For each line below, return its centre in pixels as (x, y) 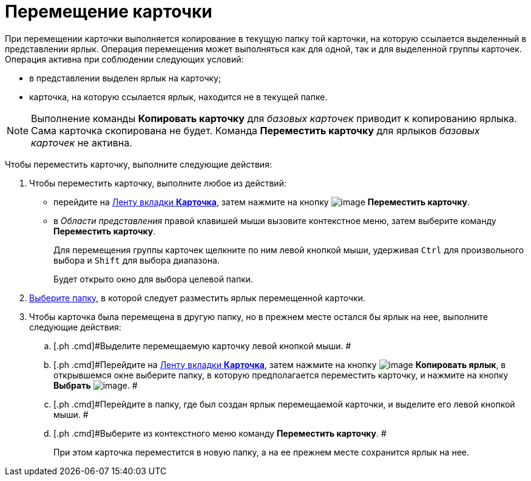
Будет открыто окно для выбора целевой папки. (154, 279)
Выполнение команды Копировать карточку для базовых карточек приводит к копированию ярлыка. (274, 118)
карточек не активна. (82, 142)
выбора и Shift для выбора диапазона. (137, 260)
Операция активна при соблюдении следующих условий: (124, 59)
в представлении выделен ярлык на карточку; (125, 78)
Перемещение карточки (109, 12)
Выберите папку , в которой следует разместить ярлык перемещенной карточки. (197, 298)
